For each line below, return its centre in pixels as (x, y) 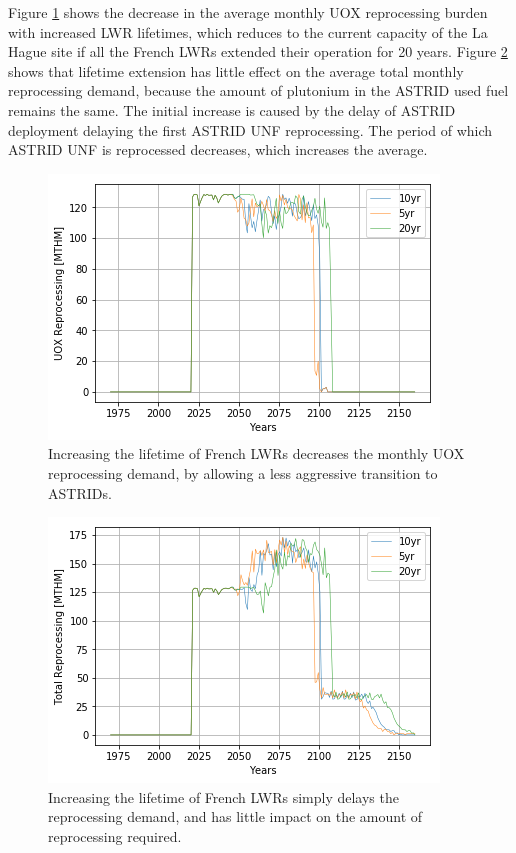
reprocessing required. (115, 835)
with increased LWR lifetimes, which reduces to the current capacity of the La (248, 31)
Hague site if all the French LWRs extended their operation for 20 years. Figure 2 (258, 51)
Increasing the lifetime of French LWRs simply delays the (223, 796)
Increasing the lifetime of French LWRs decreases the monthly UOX (256, 453)
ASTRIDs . (80, 492)
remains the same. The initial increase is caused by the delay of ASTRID (232, 109)
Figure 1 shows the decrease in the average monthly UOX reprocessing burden (248, 12)
